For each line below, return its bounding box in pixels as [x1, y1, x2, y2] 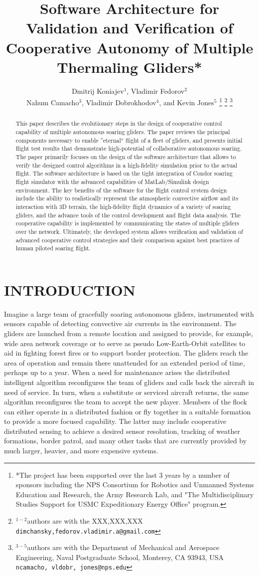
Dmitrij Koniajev [72, 85, 124, 96]
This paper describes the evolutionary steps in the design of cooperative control [15, 119, 222, 128]
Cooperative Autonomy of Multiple [5, 37, 254, 57]
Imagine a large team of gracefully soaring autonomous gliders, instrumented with [4, 308, 254, 319]
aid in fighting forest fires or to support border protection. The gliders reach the [4, 348, 249, 358]
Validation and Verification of [26, 17, 233, 38]
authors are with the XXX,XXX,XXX [27, 516, 143, 526]
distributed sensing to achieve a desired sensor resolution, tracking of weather [4, 425, 241, 436]
